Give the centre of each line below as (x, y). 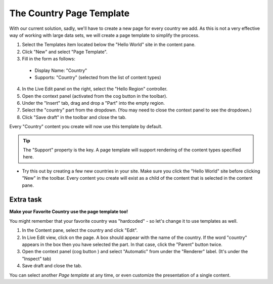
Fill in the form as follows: (49, 59)
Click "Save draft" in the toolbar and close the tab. (74, 117)
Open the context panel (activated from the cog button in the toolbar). (95, 96)
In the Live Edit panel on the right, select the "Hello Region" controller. (95, 89)
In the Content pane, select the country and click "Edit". (80, 230)
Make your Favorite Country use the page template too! (69, 212)
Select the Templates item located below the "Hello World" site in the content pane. (109, 45)
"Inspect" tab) (37, 259)
